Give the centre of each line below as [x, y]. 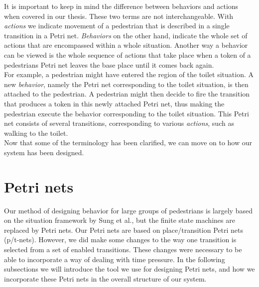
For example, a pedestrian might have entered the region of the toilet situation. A [129, 74]
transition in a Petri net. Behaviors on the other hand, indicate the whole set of [126, 35]
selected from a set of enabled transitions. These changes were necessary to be [123, 249]
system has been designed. [44, 152]
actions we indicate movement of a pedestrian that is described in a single [117, 26]
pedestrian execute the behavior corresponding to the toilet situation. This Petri [127, 113]
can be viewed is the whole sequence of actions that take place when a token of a [128, 54]
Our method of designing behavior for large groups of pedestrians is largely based [128, 210]
